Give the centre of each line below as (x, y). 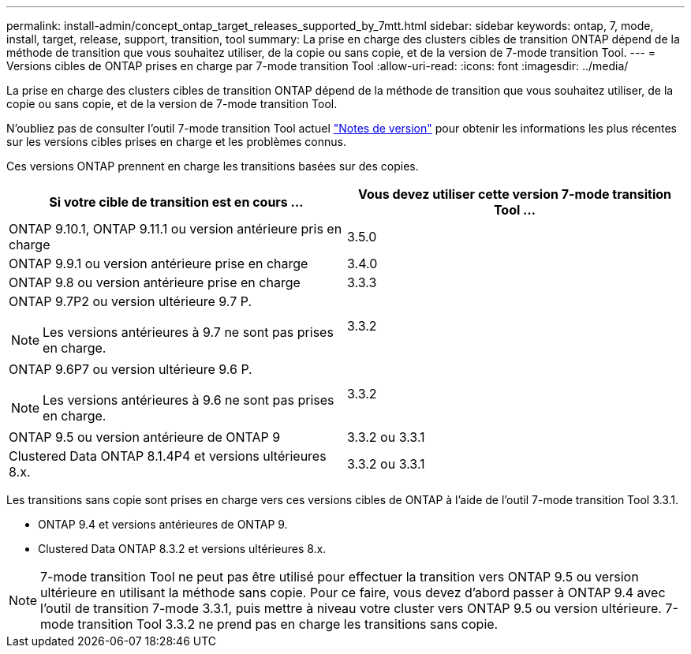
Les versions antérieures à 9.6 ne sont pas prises (189, 400)
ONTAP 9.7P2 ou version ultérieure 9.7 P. (131, 301)
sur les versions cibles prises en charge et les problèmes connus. (176, 142)
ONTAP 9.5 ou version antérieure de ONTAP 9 (145, 437)
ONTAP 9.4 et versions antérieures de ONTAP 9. (163, 524)
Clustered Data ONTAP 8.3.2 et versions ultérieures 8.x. (182, 549)
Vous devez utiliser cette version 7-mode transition (515, 194)
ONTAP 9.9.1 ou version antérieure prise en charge (159, 263)
